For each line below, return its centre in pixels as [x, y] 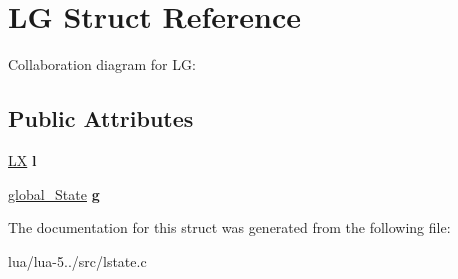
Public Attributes [101, 118]
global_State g [54, 193]
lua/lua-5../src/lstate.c [77, 260]
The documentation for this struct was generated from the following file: [229, 227]
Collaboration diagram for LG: [102, 64]
